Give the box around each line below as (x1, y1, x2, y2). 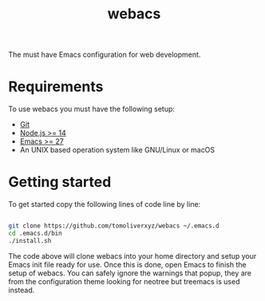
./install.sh (8, 236, 52, 244)
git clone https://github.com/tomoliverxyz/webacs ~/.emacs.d (8, 222, 220, 230)
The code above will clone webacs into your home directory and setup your (8, 251, 257, 260)
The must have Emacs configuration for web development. (8, 50, 201, 60)
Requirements (8, 77, 104, 96)
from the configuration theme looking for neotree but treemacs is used (8, 276, 240, 286)
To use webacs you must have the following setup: (8, 105, 176, 114)
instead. (8, 285, 35, 295)
